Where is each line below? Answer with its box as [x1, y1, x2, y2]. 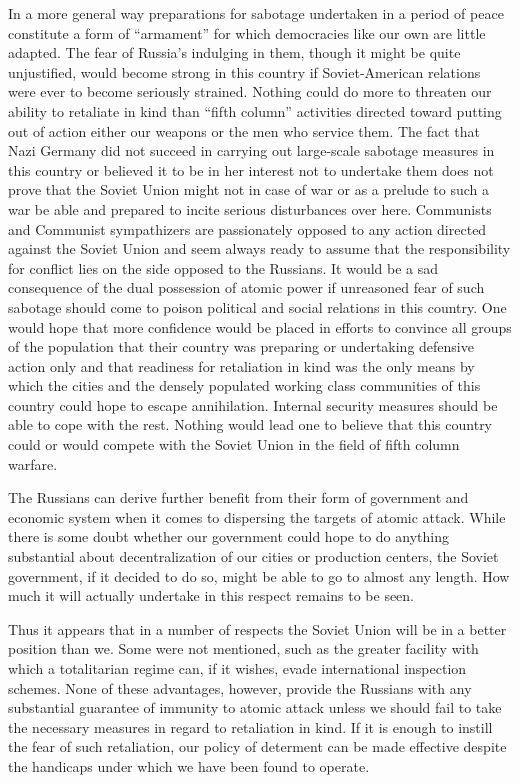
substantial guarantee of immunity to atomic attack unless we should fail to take [8, 697, 502, 718]
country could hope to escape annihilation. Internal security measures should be [8, 394, 498, 415]
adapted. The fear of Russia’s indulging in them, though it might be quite [8, 42, 461, 63]
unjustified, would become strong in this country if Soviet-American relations [8, 61, 481, 82]
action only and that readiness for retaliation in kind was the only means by [8, 355, 475, 376]
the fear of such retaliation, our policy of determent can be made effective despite [8, 736, 507, 757]
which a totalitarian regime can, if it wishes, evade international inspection [8, 658, 467, 678]
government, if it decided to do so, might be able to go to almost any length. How [8, 565, 510, 586]
